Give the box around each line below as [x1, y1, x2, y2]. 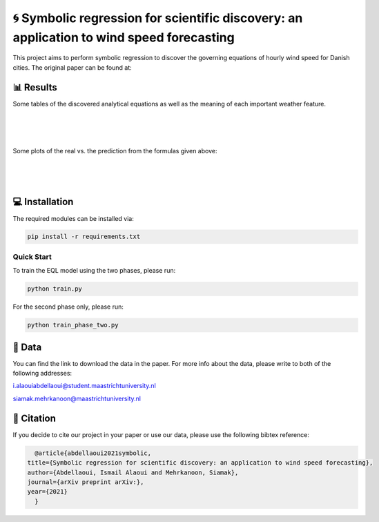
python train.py [27, 285, 83, 293]
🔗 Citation [12, 412, 57, 424]
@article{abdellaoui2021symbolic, [35, 449, 152, 457]
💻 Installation [12, 196, 74, 208]
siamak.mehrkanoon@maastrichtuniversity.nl [12, 394, 142, 403]
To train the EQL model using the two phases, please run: [12, 267, 176, 275]
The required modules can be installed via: [12, 214, 134, 222]
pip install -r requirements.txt [27, 233, 141, 241]
